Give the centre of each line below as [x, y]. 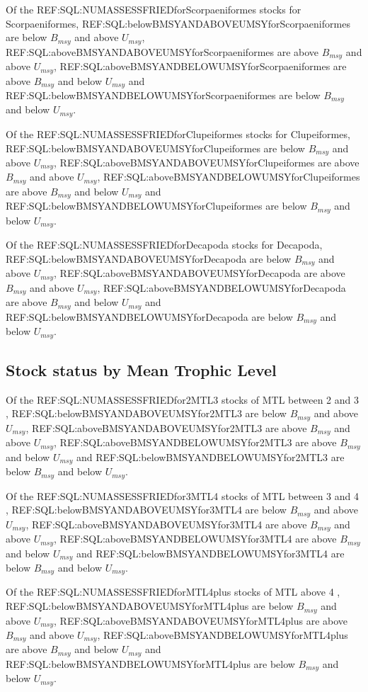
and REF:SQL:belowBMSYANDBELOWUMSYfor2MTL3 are [210, 456]
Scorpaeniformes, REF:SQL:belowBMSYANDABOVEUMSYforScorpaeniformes [178, 23]
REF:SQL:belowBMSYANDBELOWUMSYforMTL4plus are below [150, 663]
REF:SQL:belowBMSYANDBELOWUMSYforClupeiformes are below [156, 206]
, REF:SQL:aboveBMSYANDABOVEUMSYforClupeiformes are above [207, 162]
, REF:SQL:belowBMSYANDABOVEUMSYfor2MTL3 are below [146, 413]
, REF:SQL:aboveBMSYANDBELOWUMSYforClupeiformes [229, 177]
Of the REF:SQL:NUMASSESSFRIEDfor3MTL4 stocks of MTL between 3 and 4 [182, 495]
